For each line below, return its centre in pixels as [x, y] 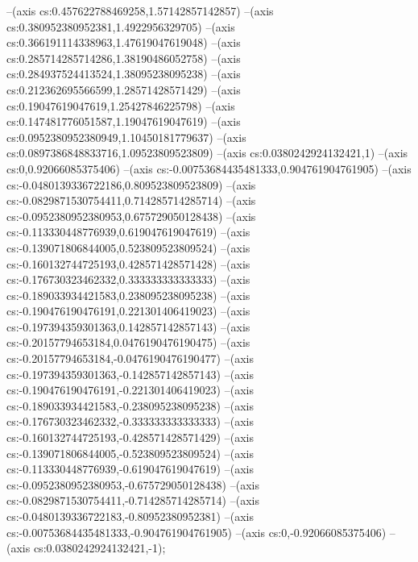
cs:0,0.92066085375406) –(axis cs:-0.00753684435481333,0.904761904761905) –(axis [209, 168]
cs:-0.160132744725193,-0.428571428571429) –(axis [130, 437]
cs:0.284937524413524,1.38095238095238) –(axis [124, 74]
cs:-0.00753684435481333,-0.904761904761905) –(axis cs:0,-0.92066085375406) [197, 532]
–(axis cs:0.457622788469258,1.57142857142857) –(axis [140, 10]
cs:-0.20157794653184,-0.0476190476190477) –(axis [130, 358]
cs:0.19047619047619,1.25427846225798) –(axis [121, 105]
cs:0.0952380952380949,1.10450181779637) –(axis [126, 137]
